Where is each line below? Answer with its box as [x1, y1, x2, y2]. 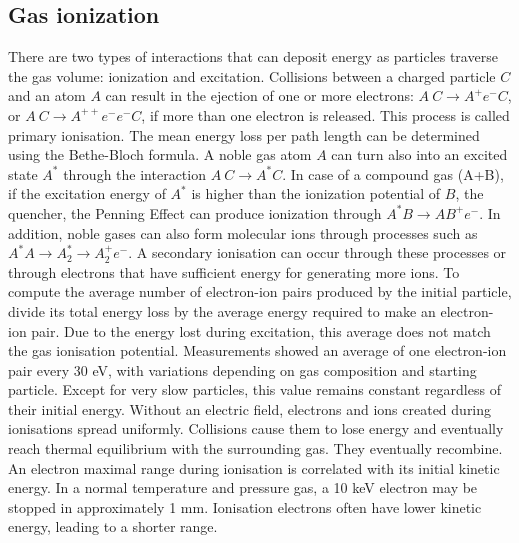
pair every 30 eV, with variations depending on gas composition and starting [8, 359, 477, 380]
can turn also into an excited [331, 144, 508, 165]
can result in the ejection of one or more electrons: [105, 85, 414, 106]
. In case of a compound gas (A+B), [282, 163, 504, 184]
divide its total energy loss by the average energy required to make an [8, 300, 436, 321]
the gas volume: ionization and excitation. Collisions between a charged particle [8, 65, 496, 86]
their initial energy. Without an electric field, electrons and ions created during [8, 398, 492, 419]
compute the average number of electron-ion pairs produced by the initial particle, [8, 281, 512, 302]
